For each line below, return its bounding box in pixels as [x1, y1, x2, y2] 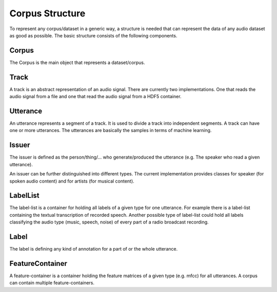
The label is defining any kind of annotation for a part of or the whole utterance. [9, 246, 178, 252]
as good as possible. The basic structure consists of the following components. [9, 32, 177, 38]
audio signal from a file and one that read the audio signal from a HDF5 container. [9, 94, 182, 100]
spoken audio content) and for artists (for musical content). [9, 178, 134, 184]
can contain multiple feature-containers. [9, 280, 95, 286]
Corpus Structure [9, 8, 86, 19]
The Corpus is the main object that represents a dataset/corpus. [9, 59, 146, 65]
